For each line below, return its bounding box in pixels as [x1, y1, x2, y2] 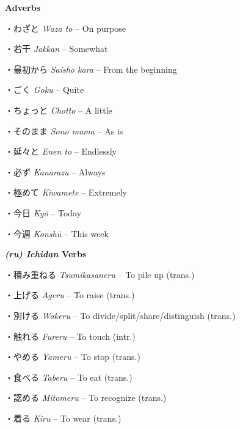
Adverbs [5, 1, 41, 13]
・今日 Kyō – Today [5, 206, 82, 219]
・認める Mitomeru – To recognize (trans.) [5, 391, 167, 404]
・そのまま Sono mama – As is [5, 124, 123, 137]
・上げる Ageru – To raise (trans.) [5, 288, 135, 301]
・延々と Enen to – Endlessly [5, 145, 117, 158]
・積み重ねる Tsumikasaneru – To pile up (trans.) [5, 268, 195, 280]
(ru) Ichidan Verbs [5, 248, 87, 260]
